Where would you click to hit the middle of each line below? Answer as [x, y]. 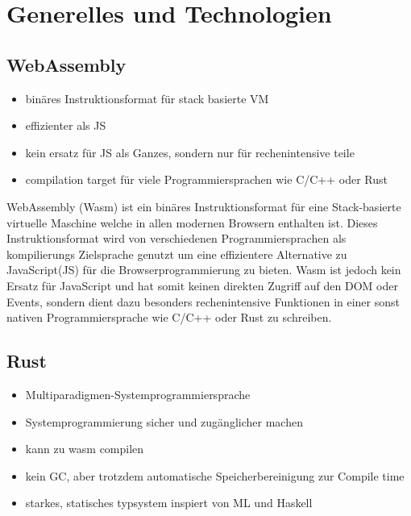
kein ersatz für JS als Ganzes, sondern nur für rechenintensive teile [190, 152]
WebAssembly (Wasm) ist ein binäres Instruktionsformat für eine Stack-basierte [204, 206]
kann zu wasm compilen [85, 449]
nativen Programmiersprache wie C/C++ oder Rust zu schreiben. [169, 317]
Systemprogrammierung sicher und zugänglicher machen [164, 421]
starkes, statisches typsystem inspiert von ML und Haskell [169, 503]
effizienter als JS [66, 125]
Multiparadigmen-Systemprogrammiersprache [138, 394]
